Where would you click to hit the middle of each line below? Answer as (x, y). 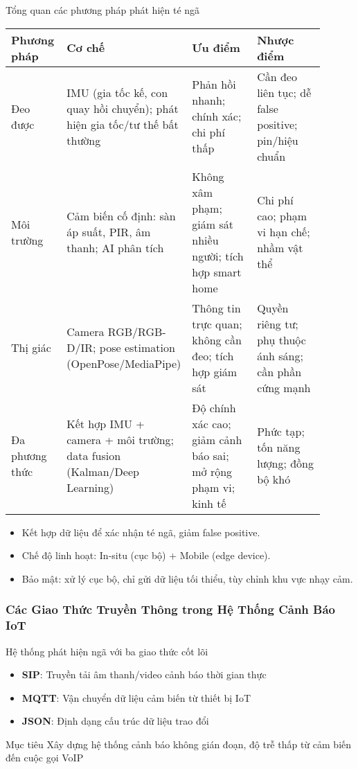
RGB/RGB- (137, 332)
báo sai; (211, 455)
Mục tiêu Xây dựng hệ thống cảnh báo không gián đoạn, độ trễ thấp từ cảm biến (179, 744)
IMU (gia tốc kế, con (117, 92)
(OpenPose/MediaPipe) (124, 364)
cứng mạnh (284, 387)
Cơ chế (86, 48)
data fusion (94, 455)
